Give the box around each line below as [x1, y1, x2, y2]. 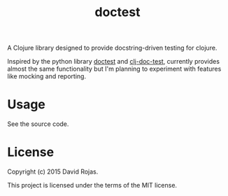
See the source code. [7, 120, 69, 128]
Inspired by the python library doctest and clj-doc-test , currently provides [7, 57, 220, 66]
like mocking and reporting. [7, 72, 86, 80]
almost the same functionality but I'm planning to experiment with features [7, 64, 222, 73]
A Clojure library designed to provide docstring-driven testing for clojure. [7, 43, 218, 52]
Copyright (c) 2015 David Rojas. [7, 167, 99, 176]
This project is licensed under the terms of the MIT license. [7, 181, 177, 190]
